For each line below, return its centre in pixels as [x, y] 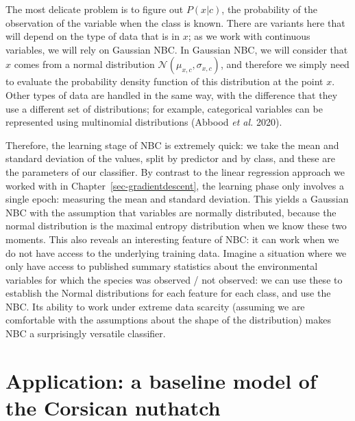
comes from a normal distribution [84, 64]
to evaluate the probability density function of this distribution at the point [164, 81]
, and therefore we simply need [285, 64]
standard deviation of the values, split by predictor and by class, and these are [170, 158]
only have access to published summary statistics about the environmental [162, 266]
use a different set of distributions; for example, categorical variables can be [164, 108]
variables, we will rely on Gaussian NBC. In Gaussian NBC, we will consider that [177, 49]
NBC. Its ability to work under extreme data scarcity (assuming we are [155, 306]
